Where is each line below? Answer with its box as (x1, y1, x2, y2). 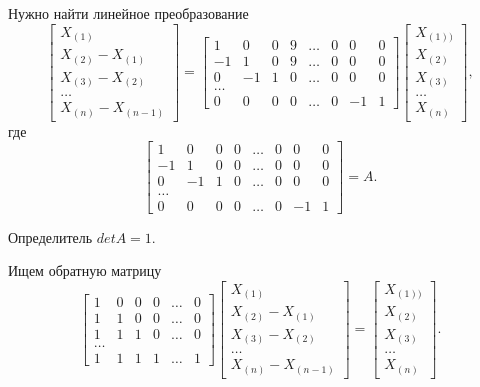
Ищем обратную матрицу (8, 260, 162, 281)
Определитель (8, 226, 93, 247)
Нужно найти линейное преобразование (8, 3, 249, 23)
